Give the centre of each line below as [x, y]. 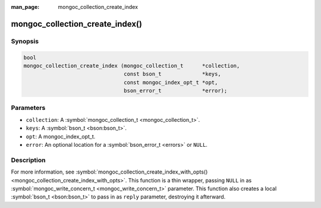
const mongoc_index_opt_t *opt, [171, 82]
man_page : [25, 7]
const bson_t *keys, [172, 74]
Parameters [28, 108]
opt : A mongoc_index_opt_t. [61, 136]
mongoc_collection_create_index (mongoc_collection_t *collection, [132, 66]
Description [28, 160]
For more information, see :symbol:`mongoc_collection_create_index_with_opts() [109, 172]
